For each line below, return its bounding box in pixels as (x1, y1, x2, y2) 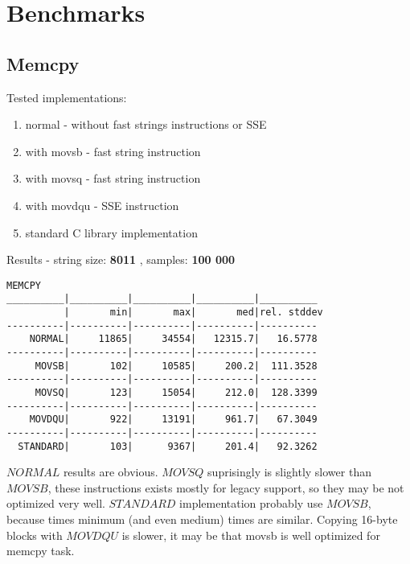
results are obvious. (63, 463, 158, 480)
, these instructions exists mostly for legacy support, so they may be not (47, 479, 404, 496)
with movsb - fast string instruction (25, 142, 201, 159)
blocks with (6, 526, 63, 543)
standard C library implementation (25, 224, 198, 241)
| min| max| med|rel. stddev (64, 307, 323, 319)
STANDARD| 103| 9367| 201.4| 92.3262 (18, 440, 318, 452)
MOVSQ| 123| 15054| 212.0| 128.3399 (35, 386, 318, 398)
